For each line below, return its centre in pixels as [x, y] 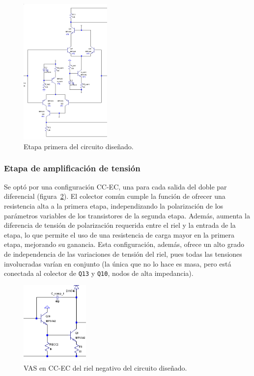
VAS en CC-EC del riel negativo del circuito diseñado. [105, 367]
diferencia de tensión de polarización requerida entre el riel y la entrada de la [120, 225]
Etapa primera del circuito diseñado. [79, 146]
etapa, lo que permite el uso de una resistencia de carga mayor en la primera [119, 234]
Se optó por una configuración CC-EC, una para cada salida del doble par [115, 186]
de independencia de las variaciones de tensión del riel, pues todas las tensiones [123, 254]
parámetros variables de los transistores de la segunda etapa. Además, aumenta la [127, 215]
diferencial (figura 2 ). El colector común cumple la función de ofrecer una [115, 196]
